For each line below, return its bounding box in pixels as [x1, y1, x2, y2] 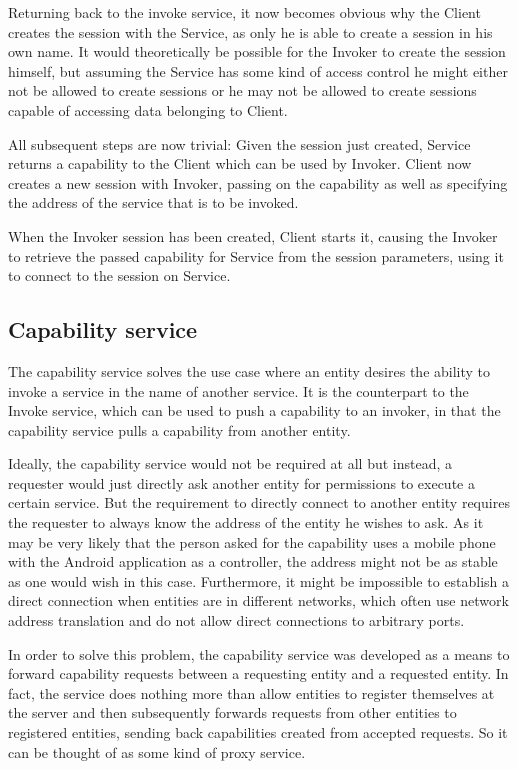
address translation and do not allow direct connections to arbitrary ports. [8, 610, 465, 631]
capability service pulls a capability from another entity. [8, 419, 351, 440]
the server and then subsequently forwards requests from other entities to [8, 702, 457, 723]
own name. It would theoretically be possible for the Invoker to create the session [8, 41, 506, 62]
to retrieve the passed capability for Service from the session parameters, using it [8, 245, 504, 266]
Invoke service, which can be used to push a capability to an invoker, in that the [8, 400, 501, 421]
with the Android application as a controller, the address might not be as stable [8, 551, 498, 572]
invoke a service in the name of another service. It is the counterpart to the [8, 380, 469, 401]
